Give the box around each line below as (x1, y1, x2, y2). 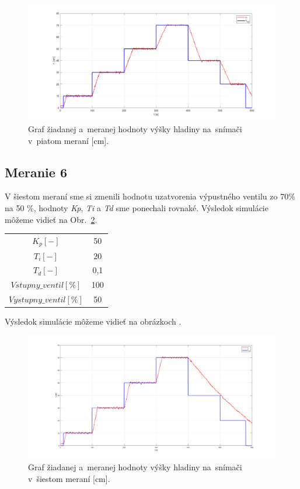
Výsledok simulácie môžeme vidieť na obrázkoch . (5, 315, 182, 328)
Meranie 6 (5, 163, 67, 181)
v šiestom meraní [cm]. (28, 472, 110, 484)
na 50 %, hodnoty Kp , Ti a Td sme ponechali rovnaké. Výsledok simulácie (5, 201, 268, 213)
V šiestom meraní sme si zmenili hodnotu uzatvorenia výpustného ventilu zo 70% (5, 190, 295, 202)
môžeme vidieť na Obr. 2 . (5, 213, 97, 225)
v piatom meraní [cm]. (28, 134, 109, 146)
